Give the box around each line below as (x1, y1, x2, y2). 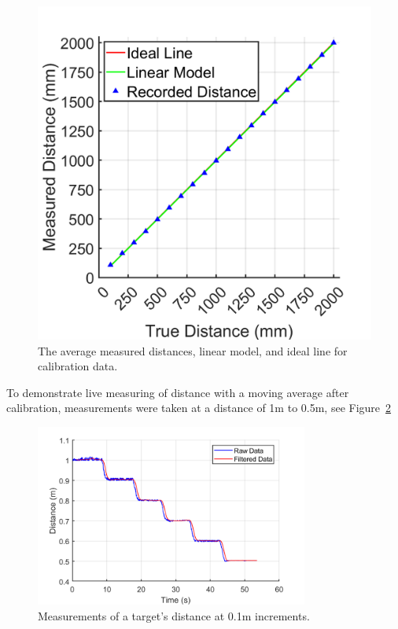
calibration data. (38, 358, 118, 374)
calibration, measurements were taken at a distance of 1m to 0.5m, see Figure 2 (6, 399, 392, 416)
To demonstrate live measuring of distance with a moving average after (6, 384, 349, 400)
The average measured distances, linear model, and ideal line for (38, 342, 348, 359)
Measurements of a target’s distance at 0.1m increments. (38, 607, 310, 623)
